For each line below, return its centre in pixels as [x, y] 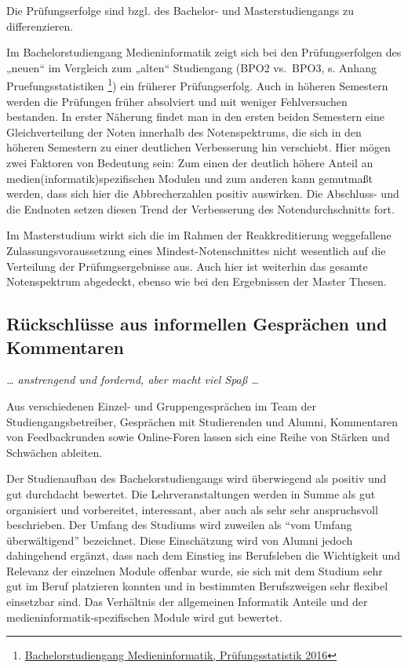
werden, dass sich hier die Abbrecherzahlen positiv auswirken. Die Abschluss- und [203, 193]
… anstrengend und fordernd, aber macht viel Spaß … [133, 380]
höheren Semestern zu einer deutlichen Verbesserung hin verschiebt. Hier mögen [199, 147]
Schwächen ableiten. [55, 452]
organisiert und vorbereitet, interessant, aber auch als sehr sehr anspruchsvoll [192, 509]
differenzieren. [40, 26]
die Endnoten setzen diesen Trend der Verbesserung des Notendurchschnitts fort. [200, 208]
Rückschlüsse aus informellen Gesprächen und [197, 324]
